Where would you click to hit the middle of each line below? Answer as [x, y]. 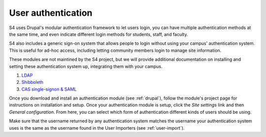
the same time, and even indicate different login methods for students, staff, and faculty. [99, 34]
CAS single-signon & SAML [49, 89]
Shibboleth [33, 82]
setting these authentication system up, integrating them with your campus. [86, 66]
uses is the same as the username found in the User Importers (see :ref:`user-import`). [97, 128]
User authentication [51, 13]
